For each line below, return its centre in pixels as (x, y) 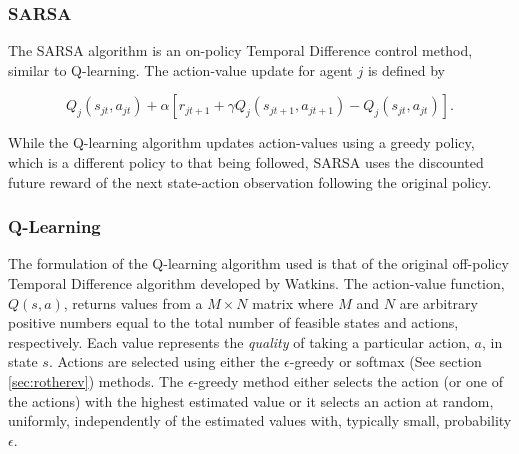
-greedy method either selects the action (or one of (348, 380)
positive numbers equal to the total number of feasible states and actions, (233, 322)
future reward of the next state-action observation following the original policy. (250, 181)
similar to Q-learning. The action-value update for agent (180, 69)
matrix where (293, 302)
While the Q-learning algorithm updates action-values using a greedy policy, (241, 142)
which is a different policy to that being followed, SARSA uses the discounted (246, 162)
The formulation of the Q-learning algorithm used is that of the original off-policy (258, 263)
